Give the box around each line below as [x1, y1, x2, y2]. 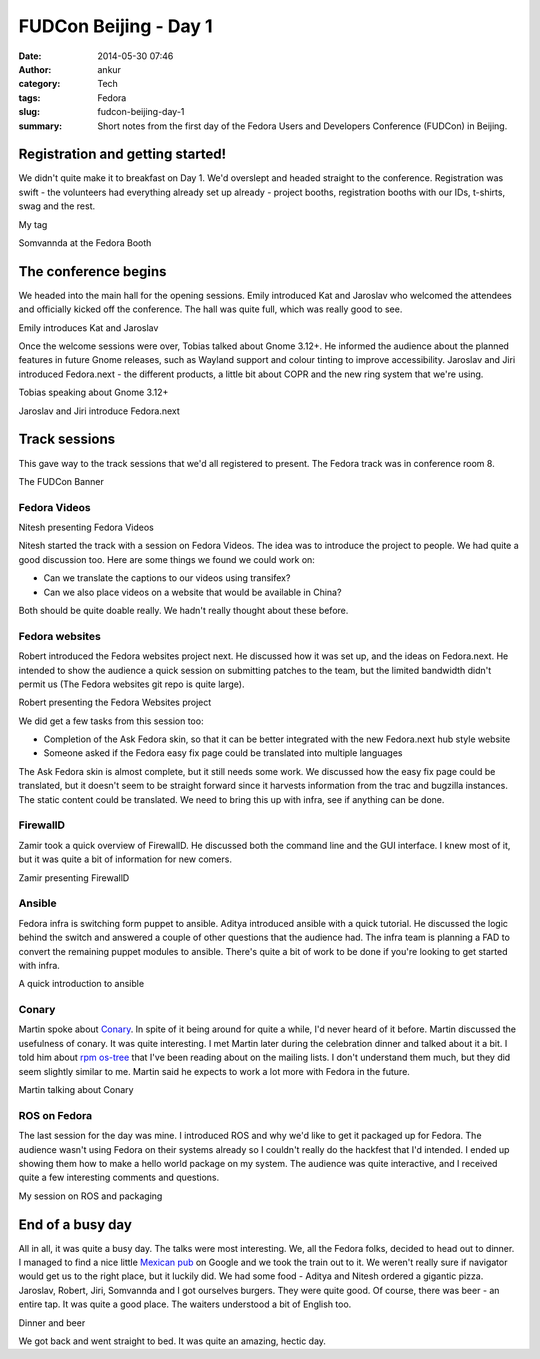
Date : [18, 50, 42, 62]
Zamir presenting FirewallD [18, 871, 130, 884]
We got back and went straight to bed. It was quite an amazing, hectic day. [18, 1335, 327, 1347]
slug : [18, 106, 40, 118]
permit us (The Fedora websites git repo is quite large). [18, 678, 245, 690]
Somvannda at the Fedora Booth [18, 236, 152, 249]
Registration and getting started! [18, 146, 227, 163]
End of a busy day [18, 1216, 132, 1233]
